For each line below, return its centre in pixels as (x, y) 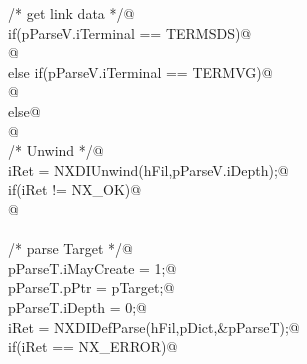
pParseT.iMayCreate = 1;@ (92, 267)
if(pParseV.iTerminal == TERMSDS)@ (130, 32)
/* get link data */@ (71, 13)
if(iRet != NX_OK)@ (75, 189)
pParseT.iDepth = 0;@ (77, 306)
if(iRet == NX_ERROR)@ (93, 346)
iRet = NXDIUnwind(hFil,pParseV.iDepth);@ (148, 169)
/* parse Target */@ (70, 248)
